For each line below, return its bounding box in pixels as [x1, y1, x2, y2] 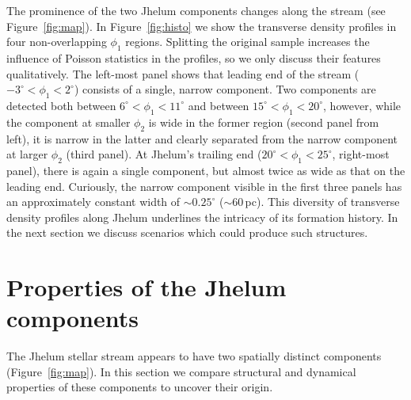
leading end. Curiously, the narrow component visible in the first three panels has [6, 177, 402, 194]
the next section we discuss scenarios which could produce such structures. [6, 224, 368, 241]
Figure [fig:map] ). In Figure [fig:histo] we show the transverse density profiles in [6, 17, 397, 34]
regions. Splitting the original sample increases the [125, 33, 370, 50]
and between [188, 97, 249, 113]
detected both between [6, 97, 116, 113]
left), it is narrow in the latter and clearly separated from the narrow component [6, 130, 398, 147]
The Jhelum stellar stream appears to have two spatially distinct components [6, 348, 382, 364]
